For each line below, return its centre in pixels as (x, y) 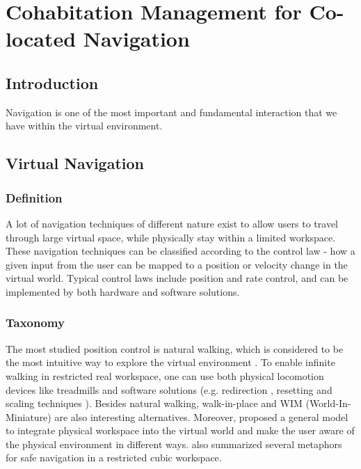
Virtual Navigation (75, 163)
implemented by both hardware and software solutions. (123, 291)
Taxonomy (35, 323)
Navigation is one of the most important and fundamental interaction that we (171, 112)
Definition (34, 197)
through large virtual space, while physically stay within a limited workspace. (171, 237)
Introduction (52, 82)
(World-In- (328, 403)
